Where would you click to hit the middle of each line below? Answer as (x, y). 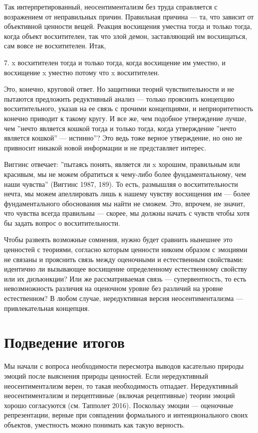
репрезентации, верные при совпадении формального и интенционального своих (126, 415)
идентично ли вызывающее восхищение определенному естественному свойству (126, 269)
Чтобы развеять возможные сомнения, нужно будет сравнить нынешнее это (118, 239)
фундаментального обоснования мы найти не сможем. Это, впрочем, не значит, (125, 203)
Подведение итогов (64, 342)
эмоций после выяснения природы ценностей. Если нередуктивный (106, 375)
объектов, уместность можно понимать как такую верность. (95, 424)
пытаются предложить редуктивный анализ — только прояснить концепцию (119, 98)
